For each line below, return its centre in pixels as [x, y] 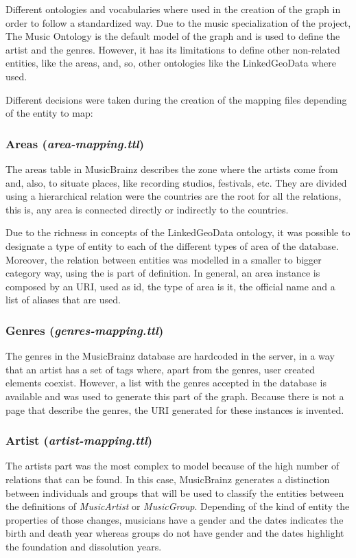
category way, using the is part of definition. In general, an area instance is [163, 273]
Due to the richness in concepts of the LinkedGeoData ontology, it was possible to [178, 232]
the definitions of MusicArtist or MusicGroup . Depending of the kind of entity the [178, 506]
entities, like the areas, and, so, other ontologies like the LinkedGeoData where [171, 63]
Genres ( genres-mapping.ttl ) [85, 330]
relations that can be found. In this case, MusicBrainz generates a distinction [168, 479]
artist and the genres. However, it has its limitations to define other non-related [173, 49]
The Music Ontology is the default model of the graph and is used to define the [173, 36]
